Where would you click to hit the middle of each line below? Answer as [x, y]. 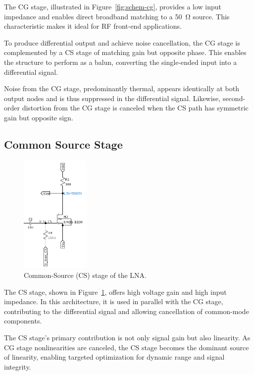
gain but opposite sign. [39, 117]
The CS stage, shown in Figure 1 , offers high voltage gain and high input [115, 292]
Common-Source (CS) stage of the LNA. [85, 275]
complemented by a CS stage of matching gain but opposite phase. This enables [125, 52]
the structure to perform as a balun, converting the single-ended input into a [121, 62]
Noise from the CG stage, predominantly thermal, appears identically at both [122, 88]
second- [234, 98]
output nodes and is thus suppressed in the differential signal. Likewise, [112, 98]
